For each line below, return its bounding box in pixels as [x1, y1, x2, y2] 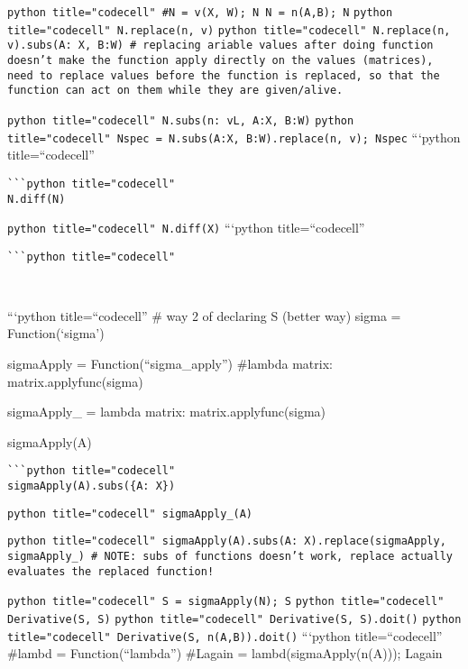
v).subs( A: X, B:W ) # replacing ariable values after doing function [7, 39, 434, 52]
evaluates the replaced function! [7, 564, 215, 578]
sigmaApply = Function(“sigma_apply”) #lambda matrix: [7, 353, 333, 372]
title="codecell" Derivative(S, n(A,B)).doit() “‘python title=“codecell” [7, 626, 443, 645]
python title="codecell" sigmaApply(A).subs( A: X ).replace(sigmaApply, [7, 535, 446, 548]
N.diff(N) [7, 192, 66, 206]
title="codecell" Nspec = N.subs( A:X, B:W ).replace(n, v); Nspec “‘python [7, 127, 461, 146]
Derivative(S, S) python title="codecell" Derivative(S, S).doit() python [7, 612, 462, 626]
